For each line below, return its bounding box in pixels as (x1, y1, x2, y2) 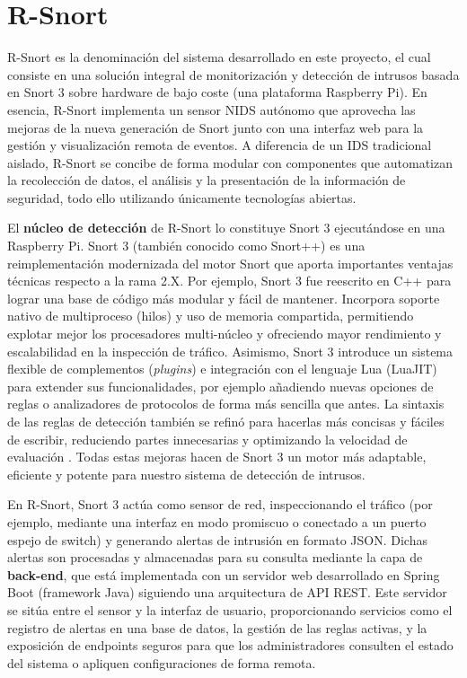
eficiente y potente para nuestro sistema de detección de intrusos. (7, 464, 366, 483)
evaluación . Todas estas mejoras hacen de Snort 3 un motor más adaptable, (7, 447, 427, 466)
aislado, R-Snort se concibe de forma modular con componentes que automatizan (7, 153, 453, 172)
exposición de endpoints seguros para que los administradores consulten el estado (7, 636, 454, 655)
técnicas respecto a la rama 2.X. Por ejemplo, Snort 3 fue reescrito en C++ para (7, 271, 452, 290)
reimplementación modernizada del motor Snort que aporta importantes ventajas (7, 253, 454, 272)
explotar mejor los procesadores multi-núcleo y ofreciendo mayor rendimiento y (7, 324, 442, 343)
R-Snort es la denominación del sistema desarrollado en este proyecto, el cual (7, 48, 431, 66)
